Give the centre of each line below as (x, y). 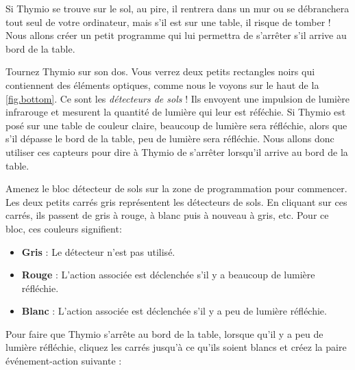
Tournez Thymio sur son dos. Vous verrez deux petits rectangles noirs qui (160, 71)
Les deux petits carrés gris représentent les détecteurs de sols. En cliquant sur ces (176, 201)
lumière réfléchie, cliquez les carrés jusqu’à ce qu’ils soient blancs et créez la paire (176, 347)
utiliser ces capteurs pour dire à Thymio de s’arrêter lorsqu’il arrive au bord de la (177, 151)
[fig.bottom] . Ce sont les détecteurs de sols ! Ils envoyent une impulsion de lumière (177, 98)
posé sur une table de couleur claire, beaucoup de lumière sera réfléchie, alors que (176, 125)
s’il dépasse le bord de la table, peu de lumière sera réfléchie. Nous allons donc (170, 138)
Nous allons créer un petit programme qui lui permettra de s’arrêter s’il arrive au (176, 35)
